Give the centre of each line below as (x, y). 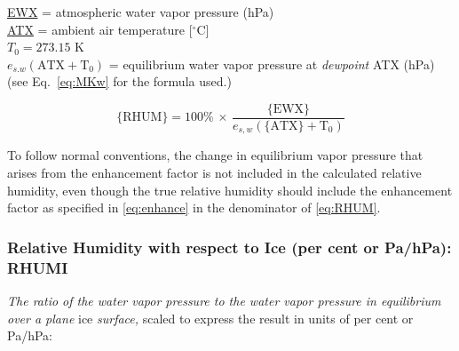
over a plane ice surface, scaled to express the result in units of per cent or (210, 318)
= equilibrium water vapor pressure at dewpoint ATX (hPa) (272, 64)
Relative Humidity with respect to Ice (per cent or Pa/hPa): (229, 247)
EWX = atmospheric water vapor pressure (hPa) (141, 12)
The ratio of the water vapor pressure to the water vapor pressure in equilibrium (224, 300)
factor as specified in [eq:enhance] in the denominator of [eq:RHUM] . (194, 207)
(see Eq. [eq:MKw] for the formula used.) (119, 81)
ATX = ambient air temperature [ (100, 29)
